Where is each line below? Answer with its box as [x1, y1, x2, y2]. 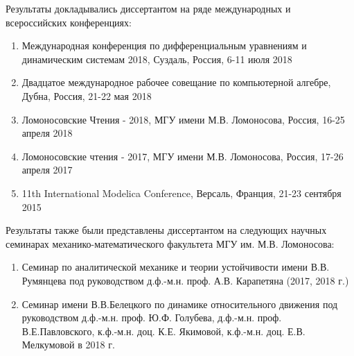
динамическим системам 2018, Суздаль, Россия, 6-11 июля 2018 [21, 51, 292, 66]
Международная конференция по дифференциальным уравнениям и [21, 38, 307, 53]
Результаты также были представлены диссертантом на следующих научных [6, 223, 327, 237]
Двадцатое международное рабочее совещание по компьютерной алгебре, [21, 75, 331, 90]
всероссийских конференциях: [6, 15, 132, 29]
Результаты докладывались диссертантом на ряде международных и [6, 1, 291, 15]
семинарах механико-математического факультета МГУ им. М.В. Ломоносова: [6, 236, 335, 251]
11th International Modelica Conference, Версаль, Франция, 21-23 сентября [21, 185, 342, 200]
